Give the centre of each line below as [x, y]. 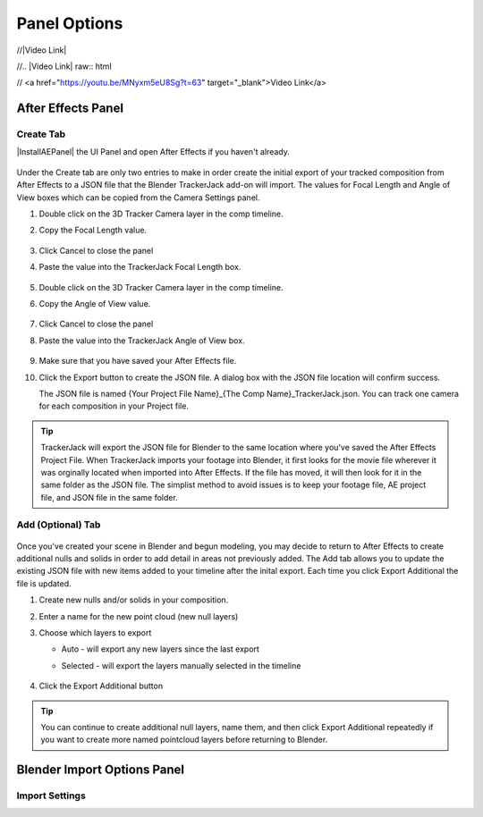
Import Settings [51, 796]
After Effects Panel [70, 109]
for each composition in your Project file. [114, 406]
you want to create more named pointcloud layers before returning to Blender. [184, 740]
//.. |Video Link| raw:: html [64, 66]
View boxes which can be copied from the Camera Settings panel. [138, 198]
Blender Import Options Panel [101, 770]
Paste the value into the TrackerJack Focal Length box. [140, 267]
